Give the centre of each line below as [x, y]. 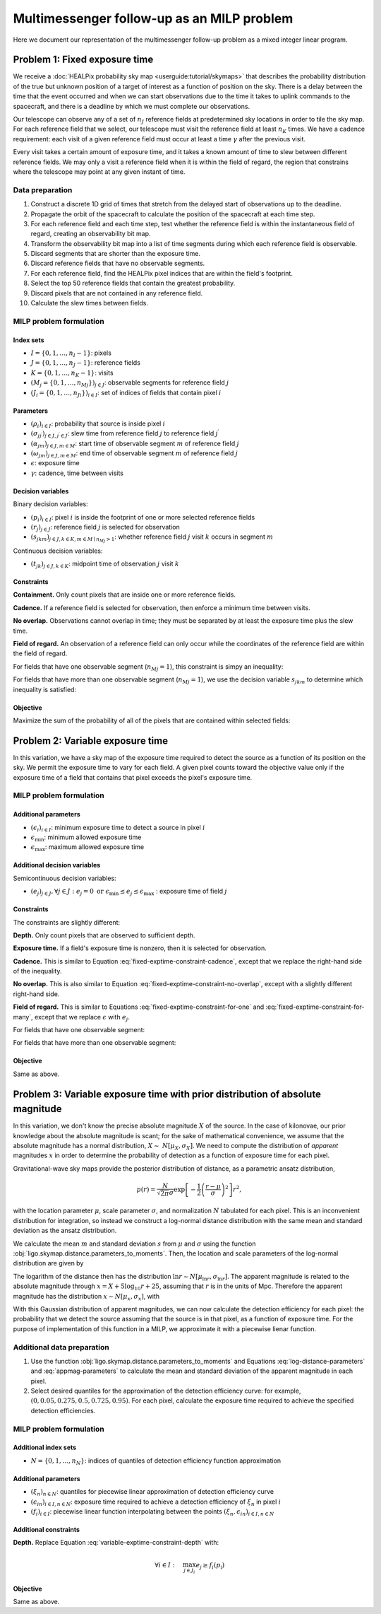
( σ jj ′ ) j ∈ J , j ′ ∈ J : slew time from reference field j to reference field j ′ [125, 434]
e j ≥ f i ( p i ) [210, 1566]
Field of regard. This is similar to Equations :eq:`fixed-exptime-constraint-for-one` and [139, 1007]
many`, [23, 1017]
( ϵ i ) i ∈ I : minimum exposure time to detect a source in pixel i [118, 828]
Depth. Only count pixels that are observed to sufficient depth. [104, 935]
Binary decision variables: [50, 504]
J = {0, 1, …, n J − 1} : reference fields [86, 364]
